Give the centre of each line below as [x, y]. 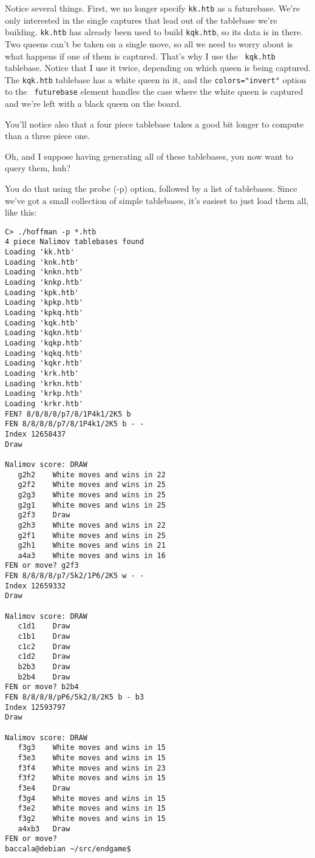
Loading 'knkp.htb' [44, 283]
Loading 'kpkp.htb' [44, 303]
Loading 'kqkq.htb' [44, 353]
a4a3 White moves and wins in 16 [92, 555]
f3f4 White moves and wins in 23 [92, 768]
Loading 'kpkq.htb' [44, 313]
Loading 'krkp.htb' [44, 394]
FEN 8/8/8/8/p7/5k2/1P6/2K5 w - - [75, 576]
